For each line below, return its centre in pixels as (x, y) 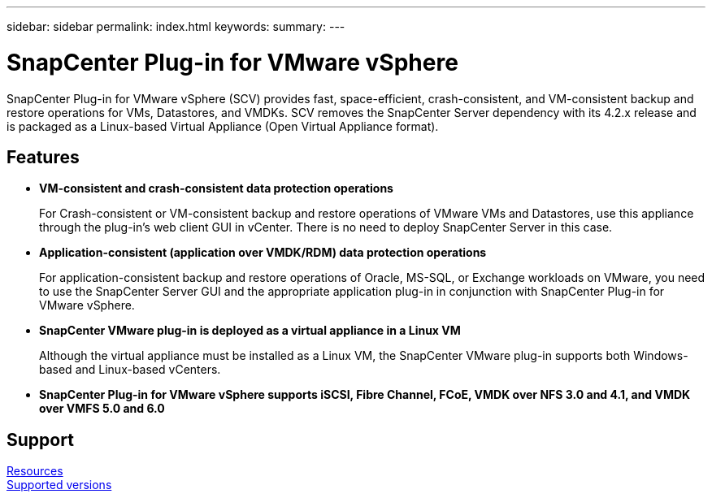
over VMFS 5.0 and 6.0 (102, 409)
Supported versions (59, 485)
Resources (35, 471)
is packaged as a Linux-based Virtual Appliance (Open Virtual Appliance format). (223, 126)
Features (43, 157)
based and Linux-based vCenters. (130, 370)
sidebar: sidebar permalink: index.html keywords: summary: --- (176, 26)
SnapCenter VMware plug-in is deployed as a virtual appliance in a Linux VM (250, 331)
